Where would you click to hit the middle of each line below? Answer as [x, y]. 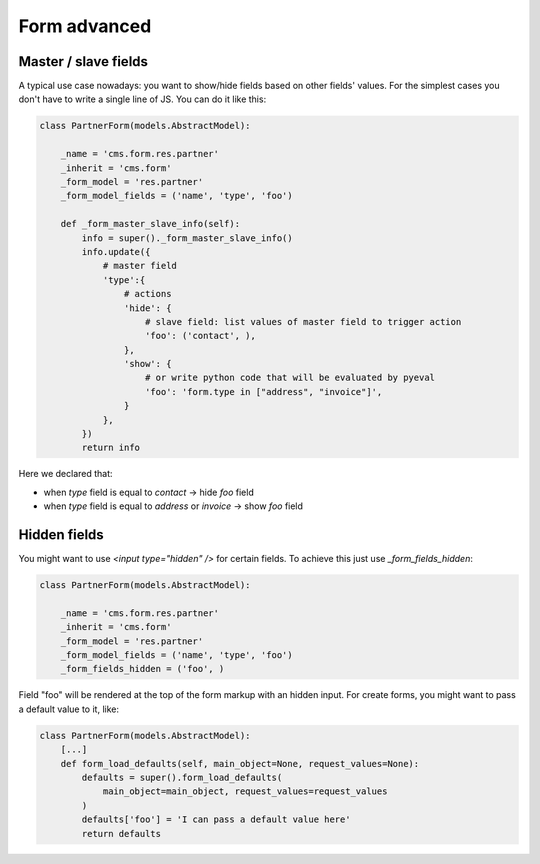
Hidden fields [61, 534]
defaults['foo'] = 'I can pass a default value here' [216, 819]
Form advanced [85, 26]
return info [110, 448]
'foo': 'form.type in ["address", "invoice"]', [264, 391]
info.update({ [116, 251]
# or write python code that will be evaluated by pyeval [290, 378]
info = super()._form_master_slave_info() [187, 238]
